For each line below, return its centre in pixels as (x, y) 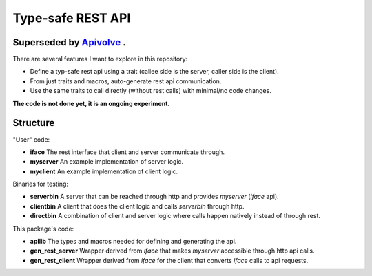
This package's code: (43, 229)
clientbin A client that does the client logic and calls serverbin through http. (137, 206)
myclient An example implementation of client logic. (104, 171)
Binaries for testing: (41, 184)
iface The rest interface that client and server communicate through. (127, 152)
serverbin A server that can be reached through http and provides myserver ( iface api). (154, 197)
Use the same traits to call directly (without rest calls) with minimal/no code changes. (151, 91)
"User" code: (31, 139)
